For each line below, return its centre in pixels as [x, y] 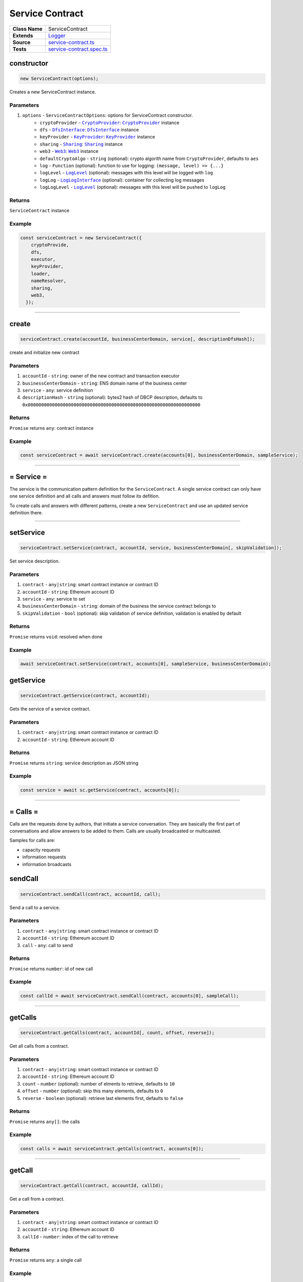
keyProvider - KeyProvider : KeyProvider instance [98, 137]
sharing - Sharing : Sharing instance [81, 144]
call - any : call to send [48, 945]
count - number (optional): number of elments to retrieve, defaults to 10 [99, 1084]
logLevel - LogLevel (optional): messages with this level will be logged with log [126, 173]
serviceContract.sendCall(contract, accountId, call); [90, 894]
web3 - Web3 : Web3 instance [69, 151]
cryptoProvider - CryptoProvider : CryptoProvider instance [110, 123]
